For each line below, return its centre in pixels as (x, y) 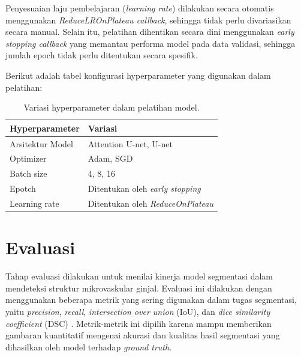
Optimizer (28, 158)
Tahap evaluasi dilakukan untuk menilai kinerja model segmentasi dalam (139, 276)
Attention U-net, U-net (130, 143)
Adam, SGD (110, 158)
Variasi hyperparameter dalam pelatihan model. (112, 107)
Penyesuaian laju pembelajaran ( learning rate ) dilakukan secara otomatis (140, 8)
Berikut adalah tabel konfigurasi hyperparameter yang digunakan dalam (138, 75)
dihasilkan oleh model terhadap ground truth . (89, 346)
